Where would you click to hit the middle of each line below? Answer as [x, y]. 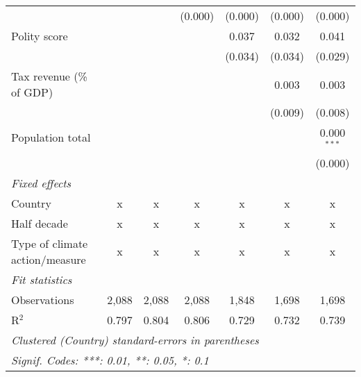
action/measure [49, 259]
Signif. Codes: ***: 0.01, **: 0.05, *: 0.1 [110, 360]
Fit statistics [42, 279]
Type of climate [50, 243]
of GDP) [32, 92]
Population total [51, 137]
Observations [43, 299]
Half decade [40, 223]
